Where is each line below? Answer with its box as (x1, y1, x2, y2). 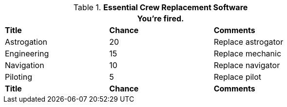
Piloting (5, 72, 32, 82)
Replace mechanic (213, 49, 282, 58)
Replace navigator (213, 60, 280, 70)
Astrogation (5, 37, 48, 47)
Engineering (5, 49, 49, 58)
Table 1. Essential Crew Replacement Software (73, 2, 248, 12)
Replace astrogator (213, 37, 284, 47)
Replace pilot (213, 72, 262, 82)
